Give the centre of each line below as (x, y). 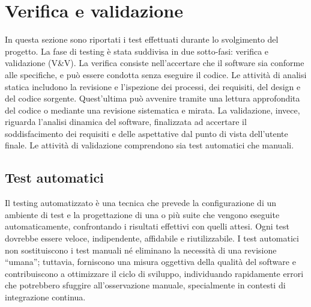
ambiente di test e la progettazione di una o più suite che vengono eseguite (142, 214)
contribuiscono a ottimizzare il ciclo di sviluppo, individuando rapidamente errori (154, 273)
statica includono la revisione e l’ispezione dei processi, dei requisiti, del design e (153, 86)
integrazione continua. (45, 297)
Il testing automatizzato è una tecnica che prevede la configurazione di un (141, 203)
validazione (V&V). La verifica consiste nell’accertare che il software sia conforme (155, 63)
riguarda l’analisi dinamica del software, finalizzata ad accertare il (126, 122)
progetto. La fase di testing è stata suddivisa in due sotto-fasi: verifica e (137, 51)
